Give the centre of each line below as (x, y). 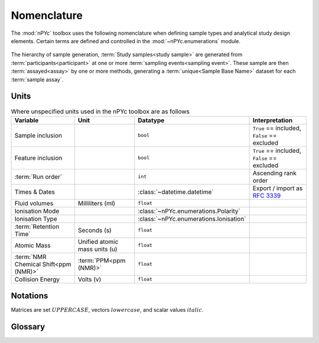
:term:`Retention (37, 226)
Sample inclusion (38, 135)
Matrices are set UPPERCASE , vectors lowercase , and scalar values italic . (107, 310)
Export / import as (278, 188)
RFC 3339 (267, 195)
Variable (27, 120)
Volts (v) (89, 279)
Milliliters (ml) (96, 203)
